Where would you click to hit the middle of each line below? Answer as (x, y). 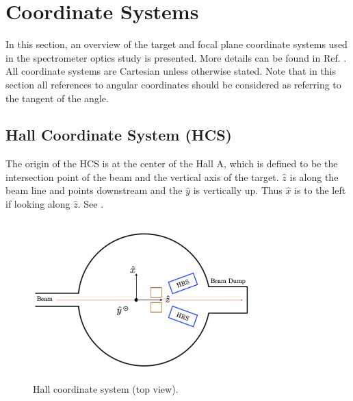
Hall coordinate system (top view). (106, 388)
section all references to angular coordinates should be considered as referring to (173, 84)
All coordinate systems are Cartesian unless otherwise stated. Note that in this (171, 71)
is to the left (320, 190)
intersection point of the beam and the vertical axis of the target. (142, 177)
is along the (314, 177)
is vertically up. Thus (238, 190)
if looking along (38, 204)
